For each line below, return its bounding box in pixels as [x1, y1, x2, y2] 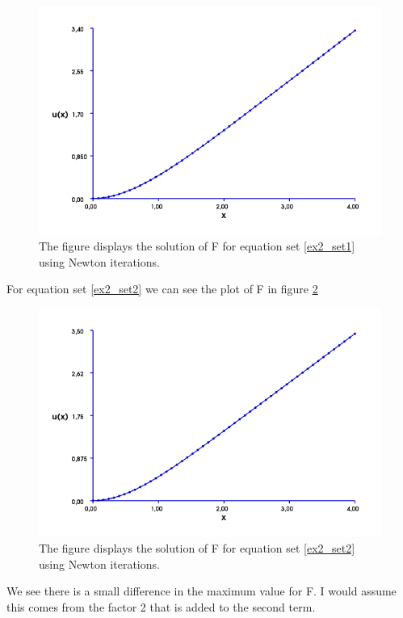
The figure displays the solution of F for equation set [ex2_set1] [39, 238, 355, 254]
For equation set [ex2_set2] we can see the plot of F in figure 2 [6, 280, 318, 297]
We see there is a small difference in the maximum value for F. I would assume [6, 582, 397, 599]
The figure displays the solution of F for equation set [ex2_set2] [39, 540, 355, 557]
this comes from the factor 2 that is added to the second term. [6, 599, 316, 616]
